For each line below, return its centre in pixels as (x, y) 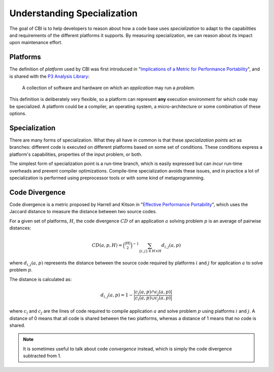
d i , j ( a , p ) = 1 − (117, 296)
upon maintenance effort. (36, 43)
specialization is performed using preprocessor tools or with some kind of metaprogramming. (107, 178)
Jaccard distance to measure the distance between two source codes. (83, 212)
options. (18, 114)
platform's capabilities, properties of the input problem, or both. (76, 154)
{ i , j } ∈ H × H (150, 251)
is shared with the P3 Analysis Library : (49, 76)
